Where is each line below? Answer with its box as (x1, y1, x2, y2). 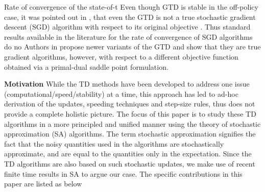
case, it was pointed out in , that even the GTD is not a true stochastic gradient (4, 11, 256, 22)
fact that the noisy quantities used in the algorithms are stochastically (4, 138, 224, 149)
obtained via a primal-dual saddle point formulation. (4, 61, 168, 72)
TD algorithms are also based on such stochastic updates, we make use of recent (4, 158, 255, 169)
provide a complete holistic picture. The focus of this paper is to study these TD (4, 108, 256, 119)
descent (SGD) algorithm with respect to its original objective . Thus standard (4, 21, 251, 32)
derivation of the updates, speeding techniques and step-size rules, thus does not (4, 98, 255, 109)
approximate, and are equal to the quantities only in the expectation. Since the (4, 148, 252, 159)
